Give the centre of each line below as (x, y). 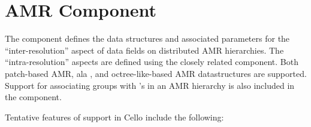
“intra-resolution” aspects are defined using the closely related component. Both (152, 62)
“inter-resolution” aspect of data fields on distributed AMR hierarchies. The (144, 50)
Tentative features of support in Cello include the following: (114, 117)
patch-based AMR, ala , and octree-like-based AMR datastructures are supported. (156, 73)
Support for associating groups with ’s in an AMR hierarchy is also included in (150, 85)
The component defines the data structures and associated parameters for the (147, 38)
